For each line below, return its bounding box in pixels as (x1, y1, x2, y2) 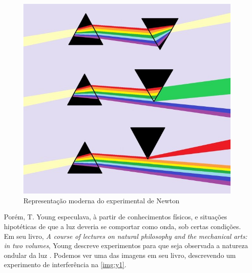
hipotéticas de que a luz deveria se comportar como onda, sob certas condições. (4, 221, 241, 232)
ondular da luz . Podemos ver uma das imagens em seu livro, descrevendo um (4, 250, 236, 260)
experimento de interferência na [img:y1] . (4, 259, 126, 270)
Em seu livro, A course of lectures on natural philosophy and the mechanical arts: (4, 231, 248, 241)
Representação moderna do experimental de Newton (23, 195, 180, 205)
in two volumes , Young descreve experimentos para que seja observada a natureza (4, 240, 248, 251)
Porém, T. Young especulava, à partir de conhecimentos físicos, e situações (4, 212, 227, 222)
